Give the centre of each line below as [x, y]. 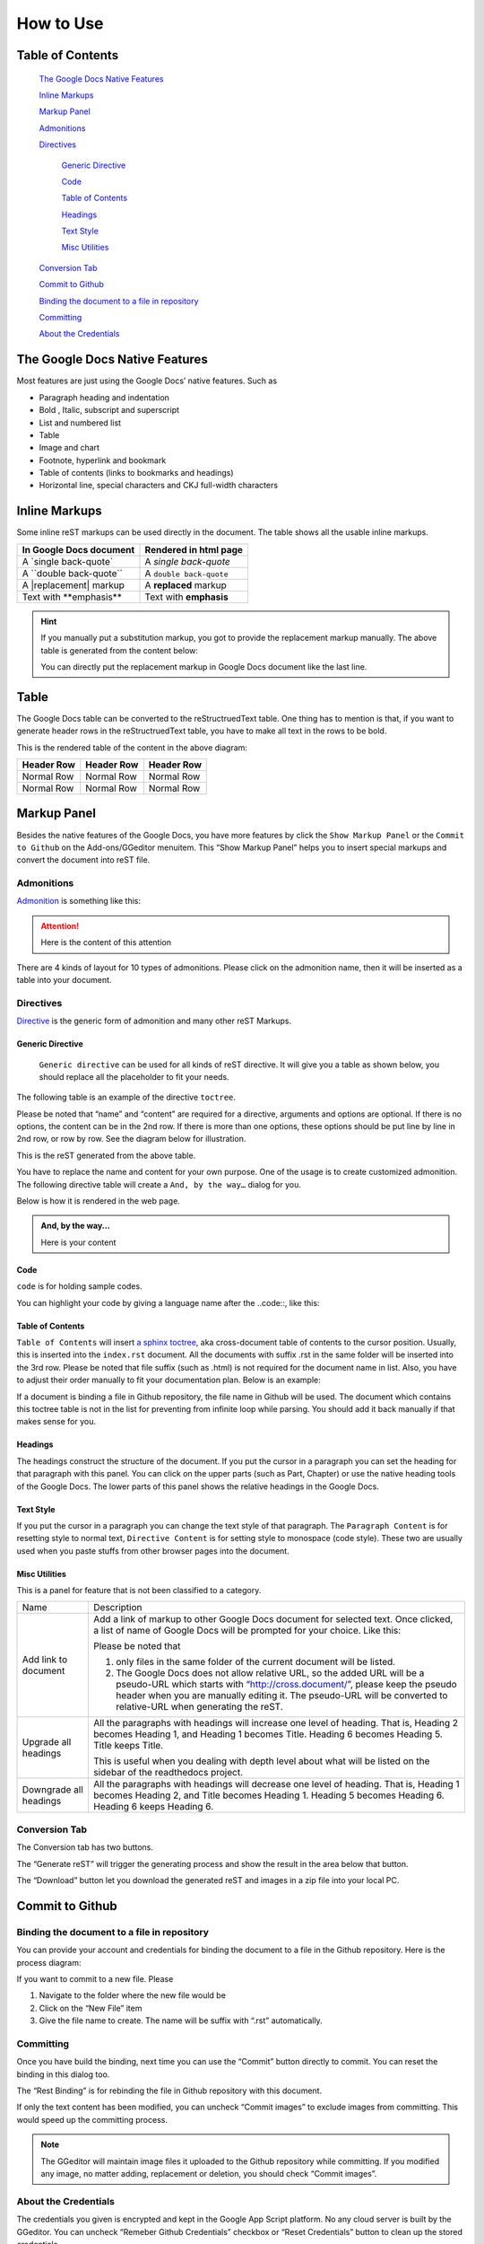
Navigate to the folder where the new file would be [132, 1995]
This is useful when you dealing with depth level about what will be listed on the [262, 1761]
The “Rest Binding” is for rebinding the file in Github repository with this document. [169, 2091]
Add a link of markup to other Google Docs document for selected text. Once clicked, [273, 1619]
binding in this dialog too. [63, 2074]
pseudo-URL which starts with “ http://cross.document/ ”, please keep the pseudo [286, 1685]
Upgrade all [47, 1742]
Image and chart [69, 448]
